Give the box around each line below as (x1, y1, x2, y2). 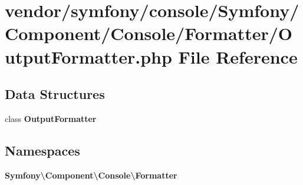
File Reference (178, 44, 298, 68)
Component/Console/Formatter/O (5, 21, 292, 45)
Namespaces (5, 141, 80, 159)
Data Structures (5, 85, 105, 103)
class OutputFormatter (5, 112, 97, 124)
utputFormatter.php (5, 44, 172, 68)
